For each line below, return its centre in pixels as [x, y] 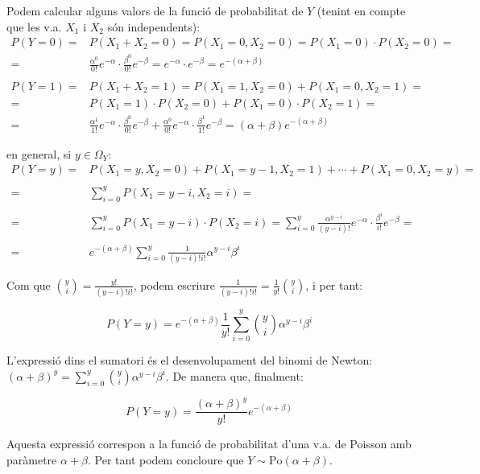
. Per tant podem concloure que [166, 460]
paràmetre [32, 460]
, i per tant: [334, 284]
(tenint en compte [361, 10]
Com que [29, 284]
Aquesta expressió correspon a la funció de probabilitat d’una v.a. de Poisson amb [209, 444]
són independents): [154, 26]
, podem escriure [174, 284]
